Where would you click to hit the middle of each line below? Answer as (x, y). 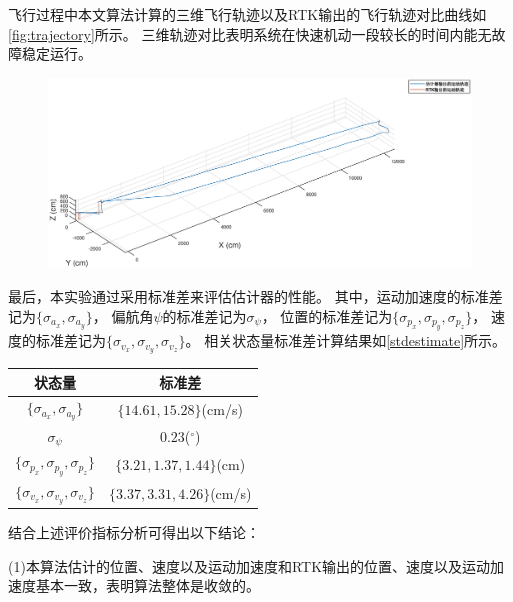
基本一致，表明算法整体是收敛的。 (147, 585)
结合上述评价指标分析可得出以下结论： (134, 532)
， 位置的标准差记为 (327, 315)
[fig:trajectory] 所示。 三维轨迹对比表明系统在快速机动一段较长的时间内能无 (250, 33)
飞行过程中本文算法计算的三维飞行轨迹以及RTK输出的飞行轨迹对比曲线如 (247, 14)
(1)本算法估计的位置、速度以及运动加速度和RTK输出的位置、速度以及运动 (249, 565)
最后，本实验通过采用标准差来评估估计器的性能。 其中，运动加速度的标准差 (255, 296)
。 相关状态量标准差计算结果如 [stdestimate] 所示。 (346, 340)
